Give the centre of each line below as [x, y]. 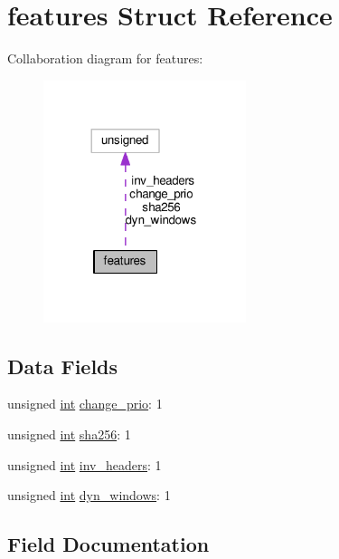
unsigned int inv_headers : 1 [85, 464]
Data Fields [63, 366]
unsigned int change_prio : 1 [85, 404]
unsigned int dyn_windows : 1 [89, 495]
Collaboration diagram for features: [105, 58]
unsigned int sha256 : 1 [69, 434]
